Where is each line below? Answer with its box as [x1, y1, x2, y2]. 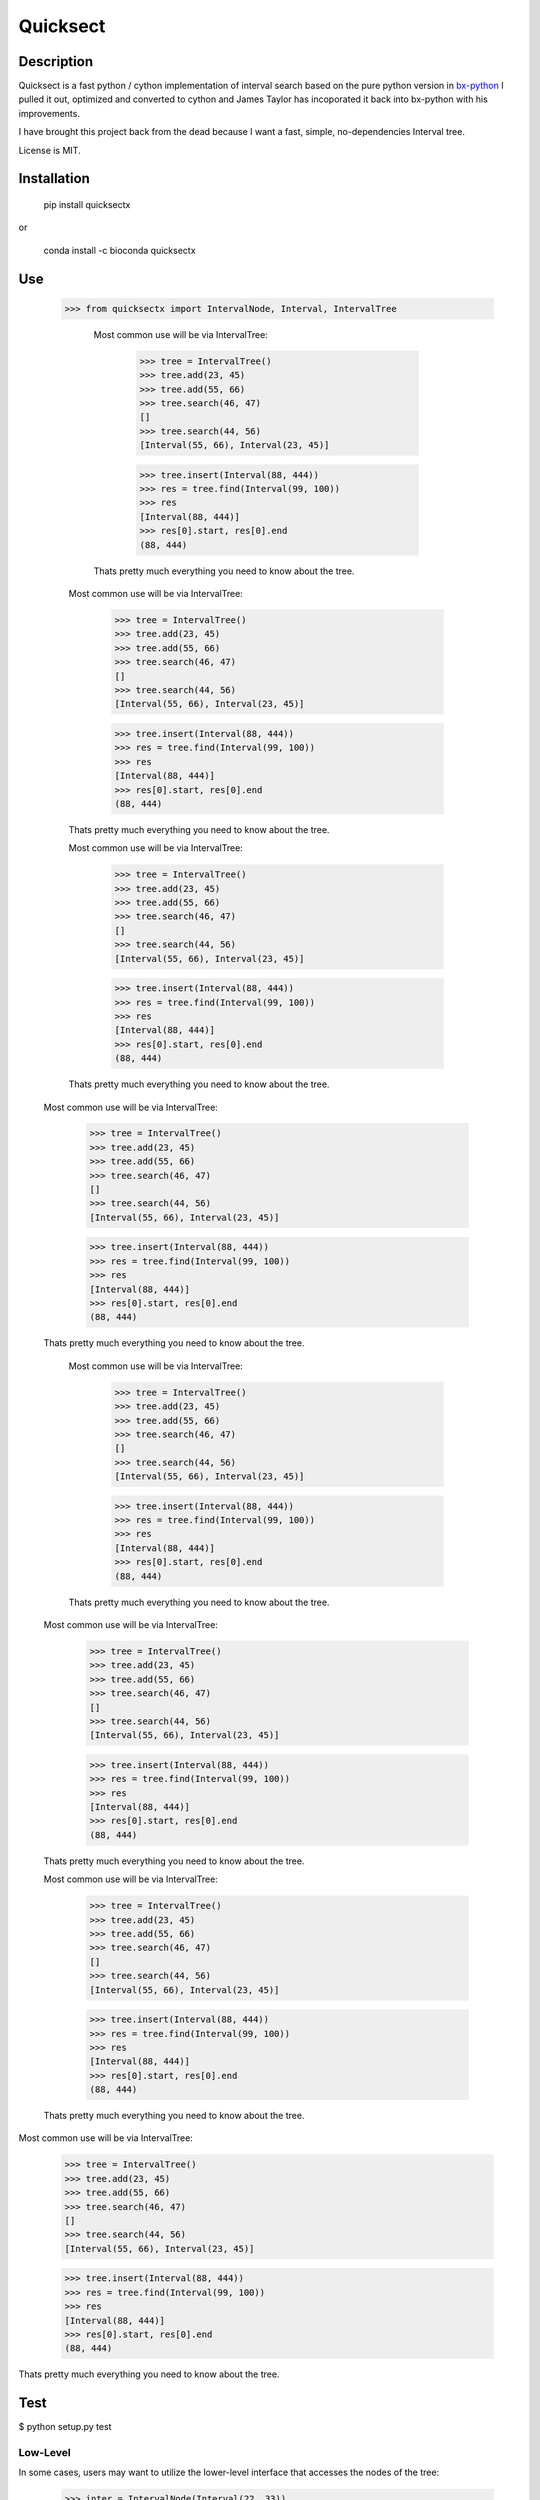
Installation [18, 170, 90, 187]
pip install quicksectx [43, 199, 131, 211]
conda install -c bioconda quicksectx [43, 244, 196, 256]
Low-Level [18, 2445, 72, 2459]
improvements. [18, 107, 80, 119]
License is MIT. [18, 144, 81, 156]
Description [18, 53, 94, 70]
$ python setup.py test [18, 2421, 112, 2433]
